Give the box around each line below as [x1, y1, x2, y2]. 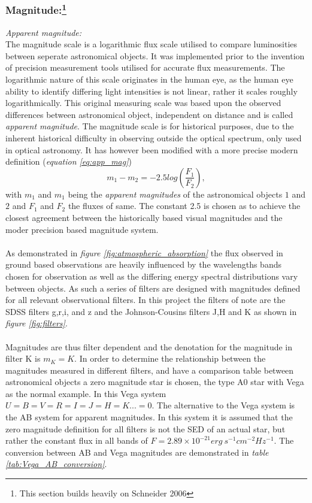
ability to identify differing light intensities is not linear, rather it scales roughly [5, 84, 298, 97]
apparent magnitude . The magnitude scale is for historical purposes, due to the [5, 120, 294, 132]
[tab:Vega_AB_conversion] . [5, 457, 107, 470]
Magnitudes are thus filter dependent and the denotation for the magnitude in [5, 340, 293, 353]
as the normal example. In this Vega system [5, 387, 166, 399]
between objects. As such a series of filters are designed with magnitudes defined [5, 281, 301, 294]
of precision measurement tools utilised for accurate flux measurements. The [5, 61, 285, 74]
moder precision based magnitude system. [5, 223, 159, 235]
